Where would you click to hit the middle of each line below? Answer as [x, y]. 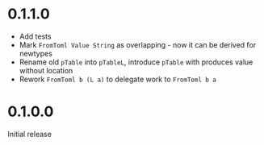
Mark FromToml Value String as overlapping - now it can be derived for [138, 44]
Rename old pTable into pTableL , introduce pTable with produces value [136, 62]
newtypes [36, 53]
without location [46, 70]
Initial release [29, 134]
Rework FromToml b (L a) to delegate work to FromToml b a [118, 79]
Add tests [35, 36]
